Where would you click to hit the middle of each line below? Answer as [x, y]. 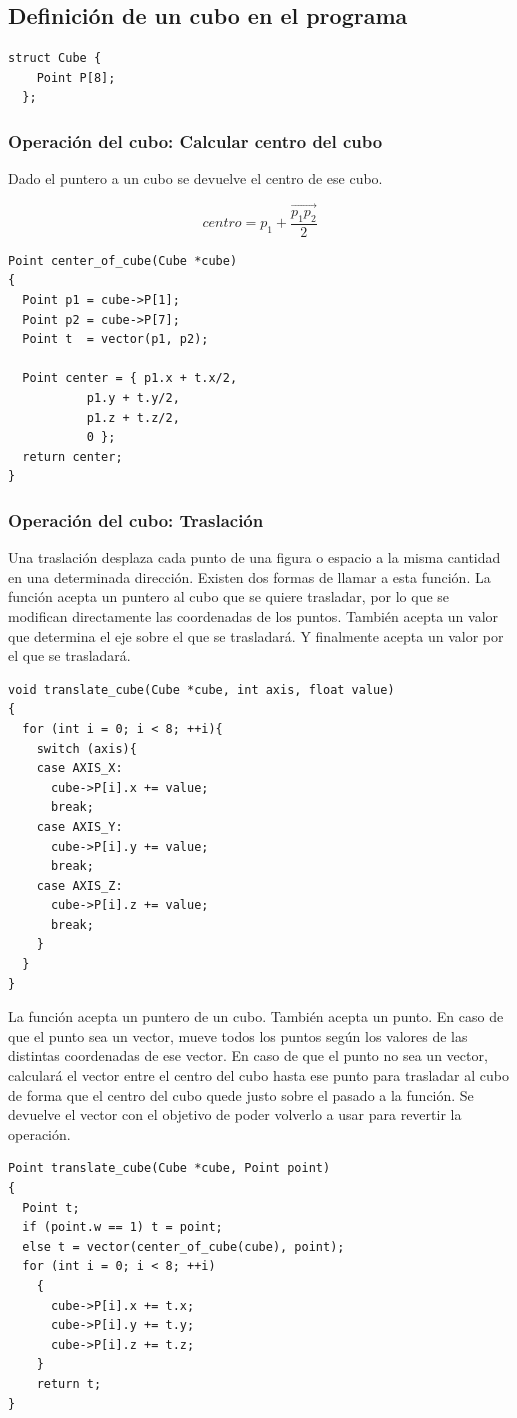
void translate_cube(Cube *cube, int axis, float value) [201, 689]
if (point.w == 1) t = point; [122, 1227]
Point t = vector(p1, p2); [115, 339]
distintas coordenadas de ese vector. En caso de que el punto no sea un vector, [248, 1055]
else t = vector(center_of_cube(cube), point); [183, 1246]
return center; [72, 456]
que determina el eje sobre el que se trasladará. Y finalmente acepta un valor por [256, 635]
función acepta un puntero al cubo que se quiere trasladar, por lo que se [229, 596]
